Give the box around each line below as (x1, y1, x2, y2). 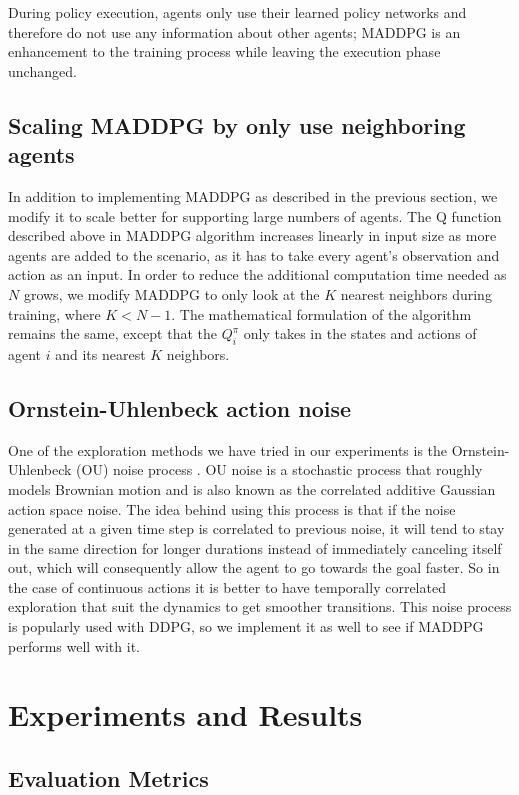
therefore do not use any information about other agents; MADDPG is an (8, 21, 461, 42)
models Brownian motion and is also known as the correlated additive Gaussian (8, 478, 496, 499)
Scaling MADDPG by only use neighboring (8, 109, 466, 140)
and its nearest (55, 343, 146, 364)
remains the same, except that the (8, 323, 217, 344)
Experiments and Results (8, 694, 363, 735)
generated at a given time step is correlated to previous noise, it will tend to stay (8, 518, 505, 539)
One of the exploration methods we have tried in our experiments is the (8, 439, 448, 460)
